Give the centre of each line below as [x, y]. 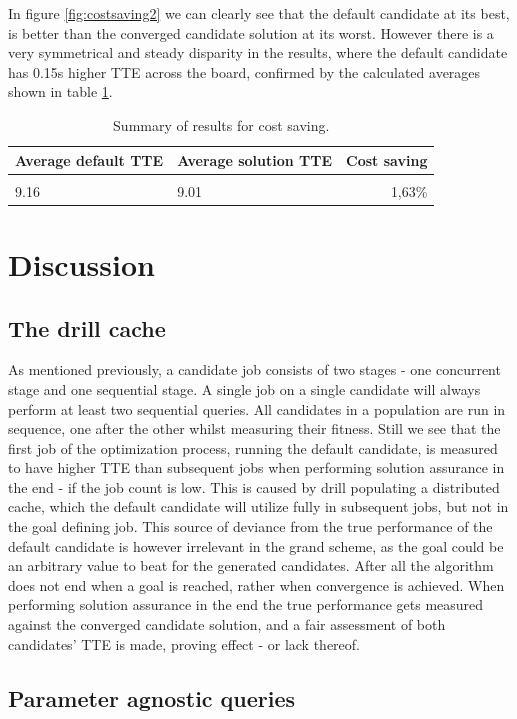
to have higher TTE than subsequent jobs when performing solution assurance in [256, 467]
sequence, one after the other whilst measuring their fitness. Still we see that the [254, 428]
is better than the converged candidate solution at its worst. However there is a [251, 32]
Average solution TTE [255, 159]
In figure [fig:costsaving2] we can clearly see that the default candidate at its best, [259, 13]
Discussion [81, 263]
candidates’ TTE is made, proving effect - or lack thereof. [184, 643]
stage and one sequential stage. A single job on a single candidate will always [244, 388]
